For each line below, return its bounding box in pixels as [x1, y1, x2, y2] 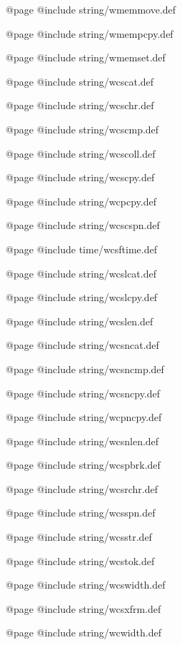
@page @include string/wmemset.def [6, 50, 166, 65]
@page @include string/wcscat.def [6, 73, 154, 88]
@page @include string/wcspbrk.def [6, 457, 161, 472]
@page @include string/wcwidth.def [6, 625, 161, 640]
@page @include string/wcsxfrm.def [6, 601, 161, 616]
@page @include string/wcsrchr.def [6, 481, 158, 496]
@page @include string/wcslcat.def [6, 265, 156, 280]
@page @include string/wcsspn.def [6, 505, 156, 520]
